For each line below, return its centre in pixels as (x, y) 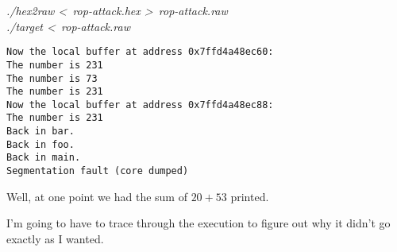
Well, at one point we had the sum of (97, 196)
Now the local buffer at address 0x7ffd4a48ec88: (140, 105)
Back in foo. (40, 144)
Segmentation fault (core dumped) (98, 171)
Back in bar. (40, 132)
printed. (250, 196)
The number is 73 (52, 78)
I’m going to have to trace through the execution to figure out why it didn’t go (198, 223)
